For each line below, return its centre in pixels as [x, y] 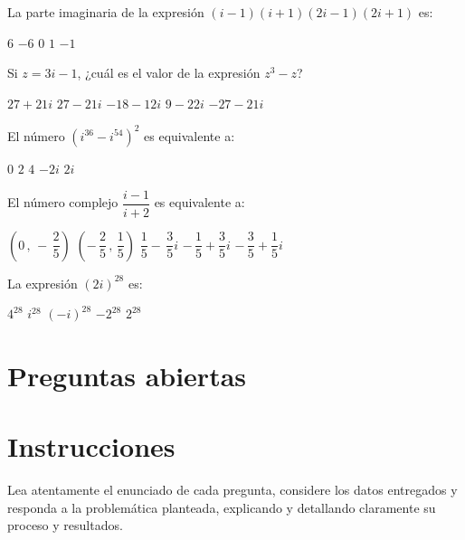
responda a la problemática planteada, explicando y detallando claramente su [222, 507]
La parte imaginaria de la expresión [106, 12]
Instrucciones [91, 446]
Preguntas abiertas [127, 375]
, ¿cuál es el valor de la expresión [169, 73]
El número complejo [63, 202]
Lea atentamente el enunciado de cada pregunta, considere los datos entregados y [232, 490]
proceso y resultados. [65, 525]
